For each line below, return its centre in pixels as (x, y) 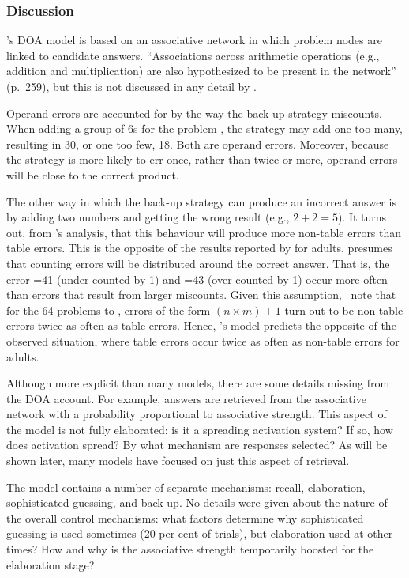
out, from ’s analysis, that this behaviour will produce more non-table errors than (204, 232)
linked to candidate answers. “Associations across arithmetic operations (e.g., (193, 55)
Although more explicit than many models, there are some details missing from (198, 383)
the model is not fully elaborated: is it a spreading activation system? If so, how (200, 429)
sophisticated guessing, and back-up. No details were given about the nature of (197, 502)
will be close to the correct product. (93, 174)
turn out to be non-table (344, 310)
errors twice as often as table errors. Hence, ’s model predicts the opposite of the (201, 325)
